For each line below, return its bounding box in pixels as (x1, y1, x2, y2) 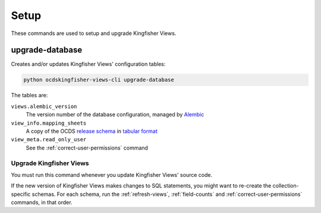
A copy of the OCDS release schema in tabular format (26, 128, 158, 135)
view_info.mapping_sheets (11, 119, 87, 126)
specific (11, 190, 31, 198)
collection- (272, 182, 300, 189)
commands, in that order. (11, 199, 73, 206)
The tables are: (11, 92, 48, 99)
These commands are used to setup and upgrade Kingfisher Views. (11, 30, 177, 37)
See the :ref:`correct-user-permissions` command (26, 144, 149, 151)
